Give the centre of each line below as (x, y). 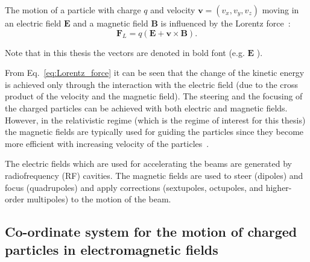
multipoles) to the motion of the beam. (99, 199)
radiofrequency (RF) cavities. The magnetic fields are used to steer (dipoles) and (154, 175)
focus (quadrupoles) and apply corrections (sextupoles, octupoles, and (134, 187)
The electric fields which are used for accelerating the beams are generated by (149, 164)
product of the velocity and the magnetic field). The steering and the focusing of (154, 96)
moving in (280, 10)
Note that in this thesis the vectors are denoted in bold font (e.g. (125, 52)
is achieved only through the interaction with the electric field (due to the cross (152, 84)
